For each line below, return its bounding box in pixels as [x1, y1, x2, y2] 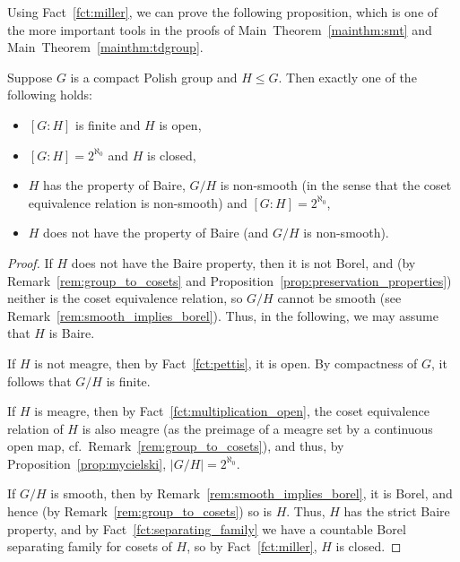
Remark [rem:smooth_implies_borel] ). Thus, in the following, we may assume [7, 306, 438, 324]
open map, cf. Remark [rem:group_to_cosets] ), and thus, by [7, 437, 344, 455]
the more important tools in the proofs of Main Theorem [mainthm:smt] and [7, 20, 432, 39]
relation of [7, 419, 64, 437]
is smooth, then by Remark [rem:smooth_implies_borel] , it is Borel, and [50, 484, 453, 503]
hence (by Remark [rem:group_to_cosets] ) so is [7, 502, 273, 521]
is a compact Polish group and [70, 67, 238, 86]
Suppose [7, 67, 53, 86]
